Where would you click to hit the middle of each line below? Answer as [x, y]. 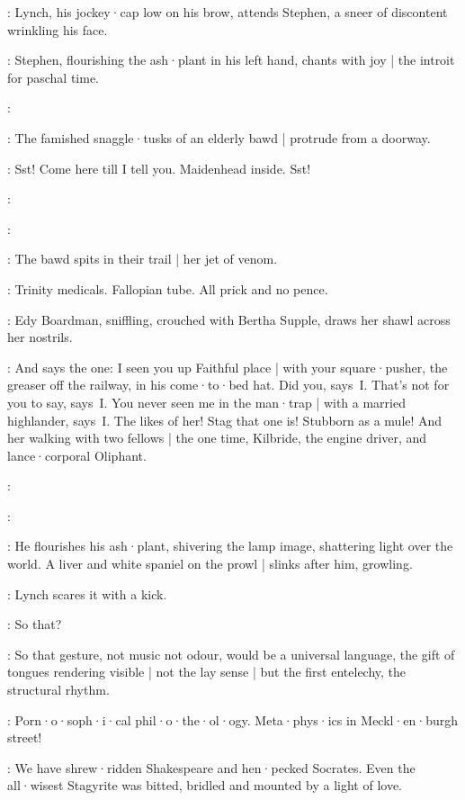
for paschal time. [54, 77]
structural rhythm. [58, 690]
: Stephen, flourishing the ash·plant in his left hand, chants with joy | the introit [231, 60]
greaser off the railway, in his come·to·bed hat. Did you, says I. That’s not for [228, 385]
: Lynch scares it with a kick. [87, 593]
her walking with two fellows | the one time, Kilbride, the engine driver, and [217, 438]
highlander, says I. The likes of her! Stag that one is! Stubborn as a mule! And [225, 420]
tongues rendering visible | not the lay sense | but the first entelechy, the [207, 672]
